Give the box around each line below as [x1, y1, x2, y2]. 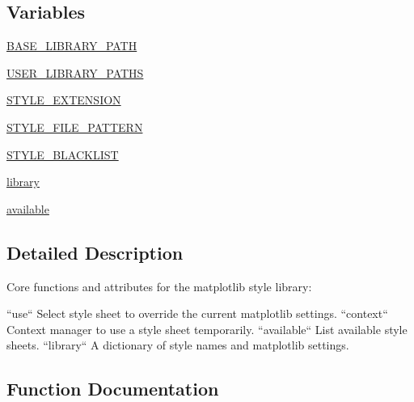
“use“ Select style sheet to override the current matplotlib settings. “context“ [6, 305, 388, 322]
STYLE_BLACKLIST [6, 146, 119, 163]
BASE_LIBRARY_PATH [6, 37, 137, 54]
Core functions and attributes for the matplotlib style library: [6, 277, 312, 294]
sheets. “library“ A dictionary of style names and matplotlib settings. [6, 336, 349, 353]
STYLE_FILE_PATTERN [6, 118, 143, 135]
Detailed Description [6, 239, 184, 264]
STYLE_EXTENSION [6, 91, 121, 108]
